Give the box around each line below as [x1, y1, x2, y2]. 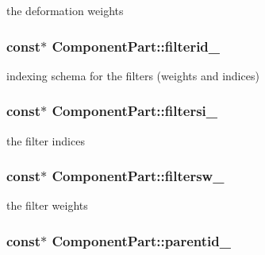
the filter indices [6, 132, 85, 149]
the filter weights [6, 197, 88, 214]
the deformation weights [6, 2, 124, 18]
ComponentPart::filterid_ [52, 36, 221, 56]
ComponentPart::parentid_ [52, 230, 231, 250]
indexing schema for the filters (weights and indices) [6, 67, 259, 83]
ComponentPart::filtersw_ [52, 166, 225, 186]
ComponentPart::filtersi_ [52, 101, 218, 121]
